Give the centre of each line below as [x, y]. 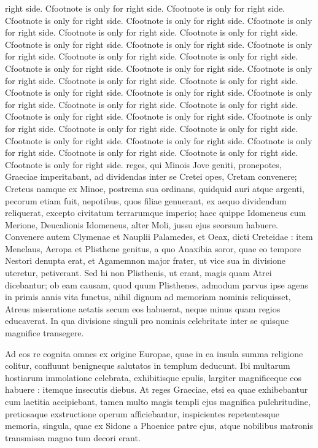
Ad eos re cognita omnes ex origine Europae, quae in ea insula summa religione [154, 353]
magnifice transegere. [45, 333]
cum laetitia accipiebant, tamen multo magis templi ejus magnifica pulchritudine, [158, 401]
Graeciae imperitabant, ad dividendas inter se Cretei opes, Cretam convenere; [151, 176]
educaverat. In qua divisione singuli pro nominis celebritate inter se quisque [147, 321]
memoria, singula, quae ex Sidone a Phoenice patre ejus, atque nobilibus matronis [159, 426]
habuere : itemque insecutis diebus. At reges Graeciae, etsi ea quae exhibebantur [157, 389]
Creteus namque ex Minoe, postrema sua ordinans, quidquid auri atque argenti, [155, 188]
